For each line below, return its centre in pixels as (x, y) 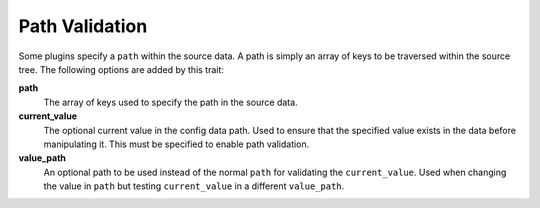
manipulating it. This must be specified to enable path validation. (176, 144)
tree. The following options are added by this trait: (121, 69)
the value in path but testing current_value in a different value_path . (194, 186)
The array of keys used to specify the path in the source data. (171, 102)
